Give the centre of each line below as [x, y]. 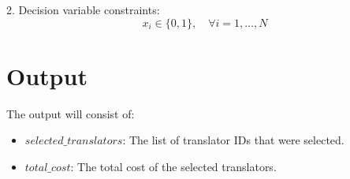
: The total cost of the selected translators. [173, 166]
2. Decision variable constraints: [83, 9]
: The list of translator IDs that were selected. [233, 140]
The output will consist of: [71, 113]
